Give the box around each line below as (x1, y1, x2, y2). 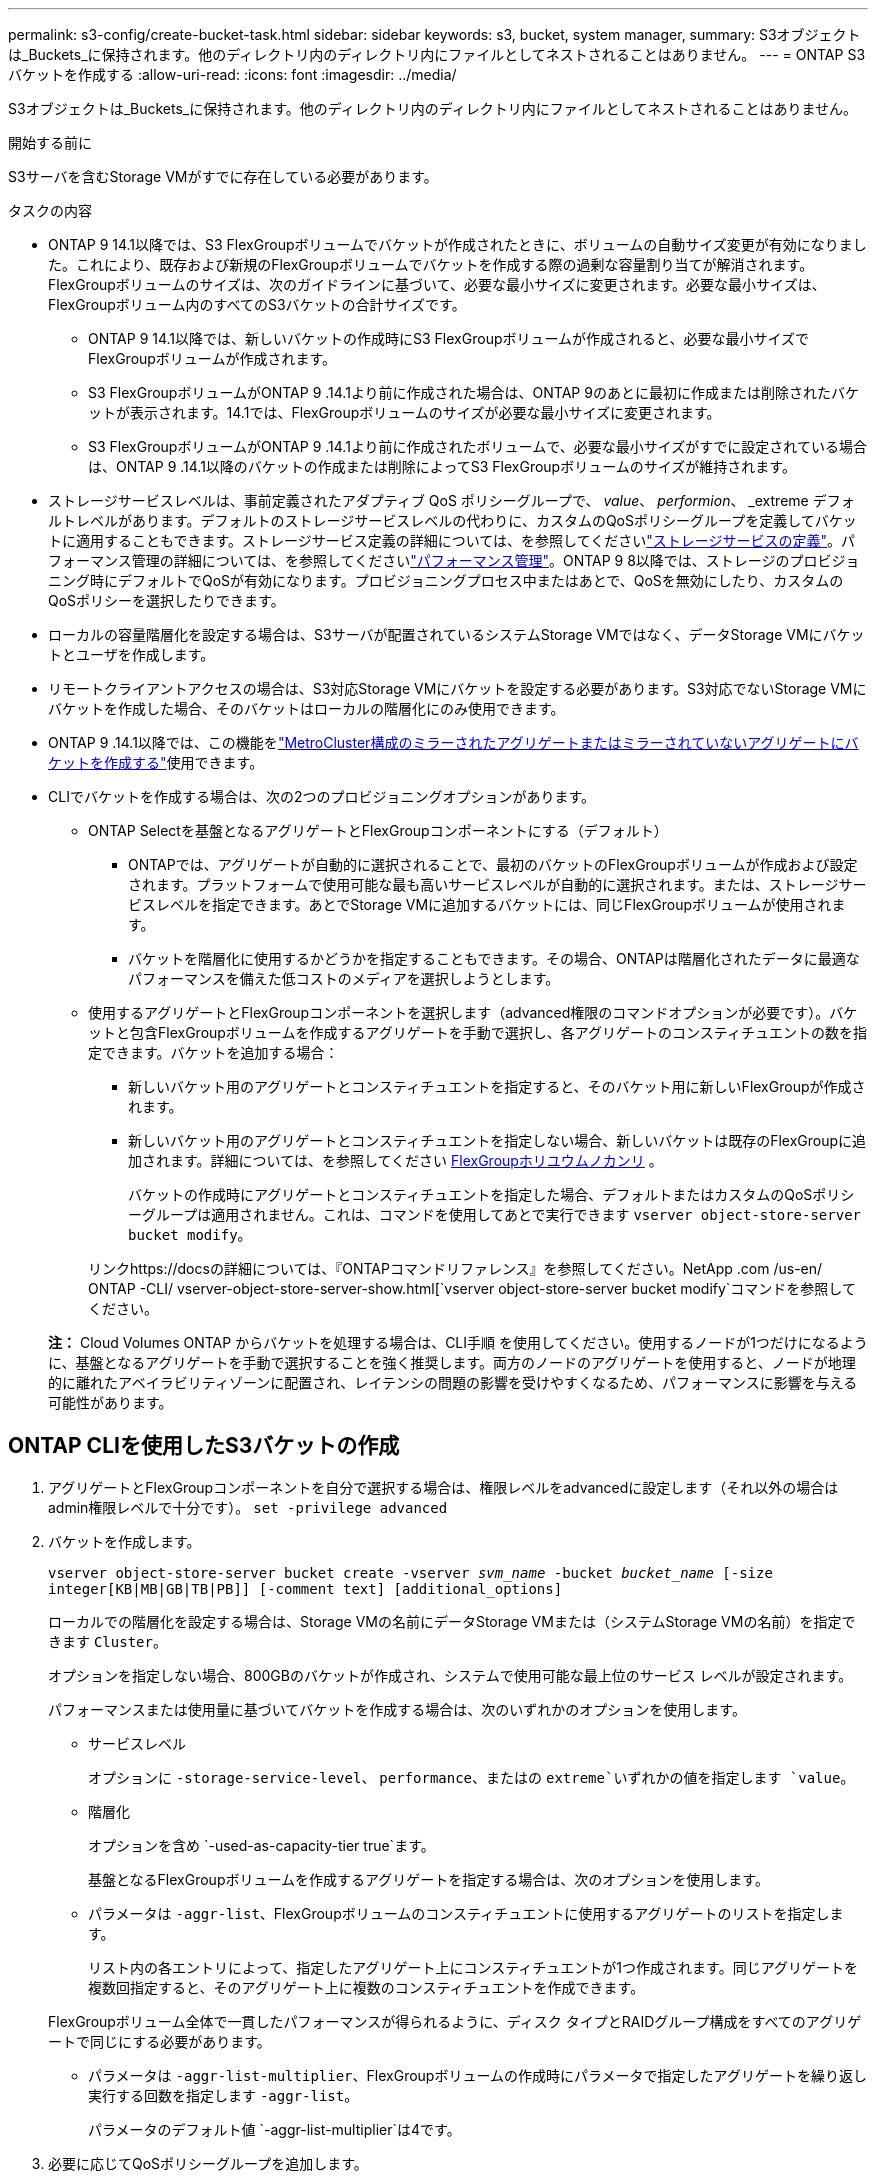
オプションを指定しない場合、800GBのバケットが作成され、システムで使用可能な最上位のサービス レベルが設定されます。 (48, 1666, 853, 1684)
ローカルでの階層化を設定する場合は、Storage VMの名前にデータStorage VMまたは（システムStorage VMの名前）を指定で (48, 1612, 856, 1630)
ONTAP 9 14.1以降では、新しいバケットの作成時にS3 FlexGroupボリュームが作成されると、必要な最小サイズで (88, 330, 810, 347)
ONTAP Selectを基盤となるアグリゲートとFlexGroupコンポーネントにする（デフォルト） (88, 822, 668, 839)
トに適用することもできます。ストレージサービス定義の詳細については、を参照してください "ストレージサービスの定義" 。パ (48, 532, 855, 549)
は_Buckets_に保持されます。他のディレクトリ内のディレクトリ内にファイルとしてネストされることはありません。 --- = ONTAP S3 (8, 46, 866, 63)
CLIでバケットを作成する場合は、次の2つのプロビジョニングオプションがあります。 (48, 788, 596, 805)
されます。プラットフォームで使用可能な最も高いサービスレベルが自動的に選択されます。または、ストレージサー (128, 876, 867, 893)
